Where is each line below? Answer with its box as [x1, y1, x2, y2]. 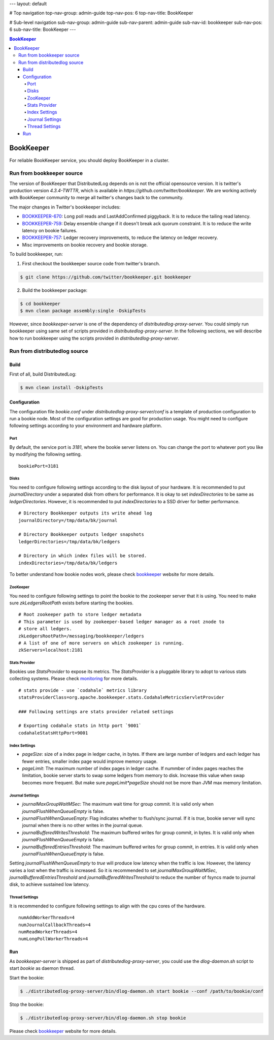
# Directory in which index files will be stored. [18, 553, 147, 559]
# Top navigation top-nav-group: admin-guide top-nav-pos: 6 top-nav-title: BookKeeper [9, 10, 193, 16]
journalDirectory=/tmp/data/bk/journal [18, 517, 118, 523]
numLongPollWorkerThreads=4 [18, 936, 88, 942]
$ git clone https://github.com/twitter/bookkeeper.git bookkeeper [20, 274, 192, 280]
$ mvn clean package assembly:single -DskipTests [20, 308, 146, 314]
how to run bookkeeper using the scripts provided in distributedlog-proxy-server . [9, 335, 180, 341]
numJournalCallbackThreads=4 [18, 922, 91, 928]
